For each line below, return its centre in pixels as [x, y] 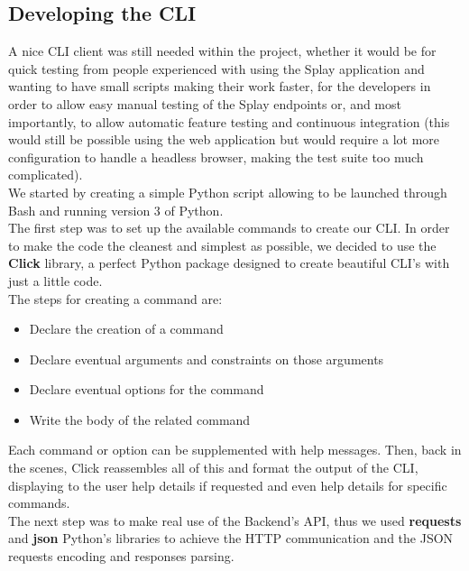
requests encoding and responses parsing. [121, 556]
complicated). [46, 175]
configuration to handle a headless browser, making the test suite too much [216, 157]
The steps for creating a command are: [115, 298]
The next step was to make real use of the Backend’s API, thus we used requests [235, 520]
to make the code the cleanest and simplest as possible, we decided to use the [222, 245]
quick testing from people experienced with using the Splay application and [216, 68]
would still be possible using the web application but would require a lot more [224, 139]
